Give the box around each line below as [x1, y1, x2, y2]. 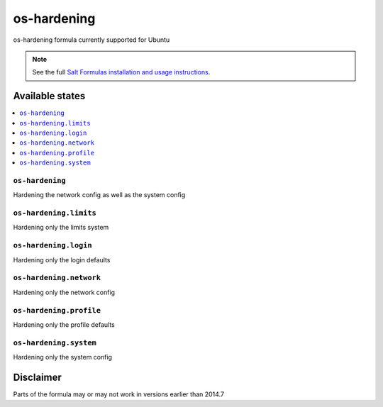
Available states [13, 90, 86, 102]
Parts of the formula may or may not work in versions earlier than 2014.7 [13, 390, 225, 398]
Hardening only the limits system [13, 223, 109, 232]
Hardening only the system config [13, 353, 113, 362]
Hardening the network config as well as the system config [13, 191, 186, 199]
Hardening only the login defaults [13, 255, 111, 264]
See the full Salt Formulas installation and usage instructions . [32, 68, 211, 77]
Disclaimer [13, 371, 62, 383]
